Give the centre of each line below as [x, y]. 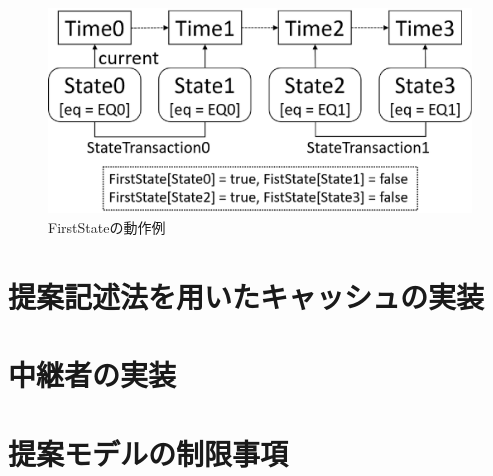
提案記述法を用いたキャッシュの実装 [246, 295]
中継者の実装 [92, 374]
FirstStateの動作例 [107, 226]
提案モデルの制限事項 [148, 452]
